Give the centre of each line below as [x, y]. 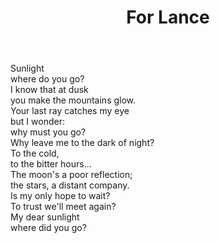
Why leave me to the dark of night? [82, 143]
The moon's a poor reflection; [71, 175]
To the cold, [35, 153]
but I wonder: [37, 122]
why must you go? [48, 132]
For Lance [168, 17]
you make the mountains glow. [73, 100]
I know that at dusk [49, 90]
